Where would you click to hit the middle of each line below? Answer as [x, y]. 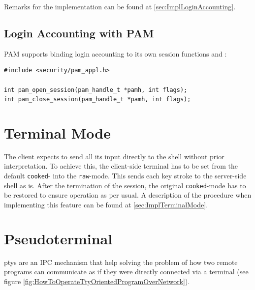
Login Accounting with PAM [79, 33]
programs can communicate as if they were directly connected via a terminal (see [126, 272]
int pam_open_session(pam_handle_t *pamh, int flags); [96, 90]
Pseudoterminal [58, 238]
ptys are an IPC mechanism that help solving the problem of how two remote [121, 262]
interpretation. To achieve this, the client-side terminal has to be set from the [121, 166]
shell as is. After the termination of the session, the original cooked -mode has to [125, 185]
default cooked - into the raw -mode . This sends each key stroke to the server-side [125, 176]
